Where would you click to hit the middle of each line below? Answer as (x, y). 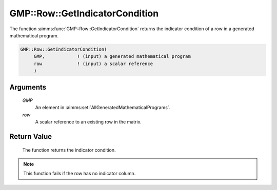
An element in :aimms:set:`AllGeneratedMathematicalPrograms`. (103, 108)
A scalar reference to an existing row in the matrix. (88, 122)
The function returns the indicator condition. (69, 150)
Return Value (31, 136)
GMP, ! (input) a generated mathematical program (112, 57)
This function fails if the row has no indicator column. (80, 174)
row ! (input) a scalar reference (93, 64)
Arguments (28, 87)
